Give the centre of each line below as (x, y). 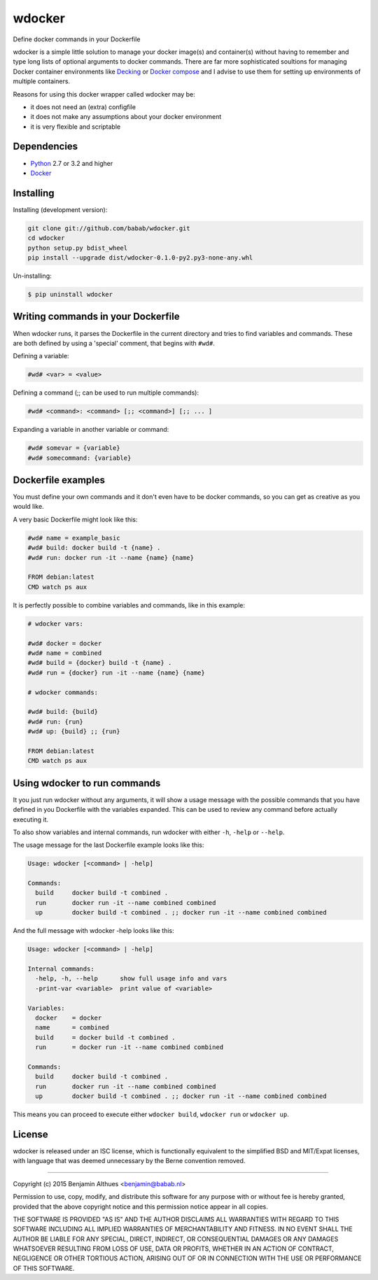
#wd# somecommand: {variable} (79, 458)
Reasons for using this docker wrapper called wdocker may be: (104, 94)
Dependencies (45, 147)
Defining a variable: (41, 356)
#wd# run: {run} (56, 722)
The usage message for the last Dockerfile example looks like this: (108, 845)
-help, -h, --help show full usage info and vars (131, 979)
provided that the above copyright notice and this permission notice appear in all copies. (141, 1207)
